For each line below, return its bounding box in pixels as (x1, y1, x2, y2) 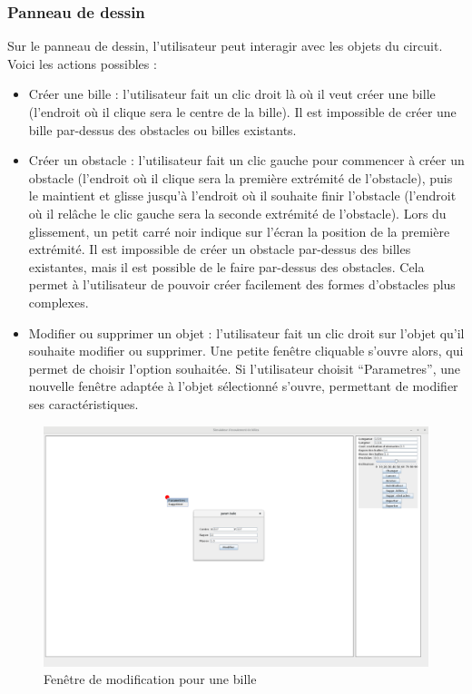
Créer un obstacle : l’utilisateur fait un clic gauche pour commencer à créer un (28, 151, 465, 170)
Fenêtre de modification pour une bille (44, 670, 257, 689)
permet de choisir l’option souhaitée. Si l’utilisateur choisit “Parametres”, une (28, 358, 461, 377)
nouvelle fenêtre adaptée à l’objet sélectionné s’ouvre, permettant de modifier (28, 376, 458, 396)
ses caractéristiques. (28, 394, 139, 413)
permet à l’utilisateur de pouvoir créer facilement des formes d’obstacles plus (28, 275, 456, 294)
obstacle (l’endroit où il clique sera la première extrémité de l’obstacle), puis (28, 168, 453, 187)
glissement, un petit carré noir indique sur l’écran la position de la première (28, 221, 450, 240)
